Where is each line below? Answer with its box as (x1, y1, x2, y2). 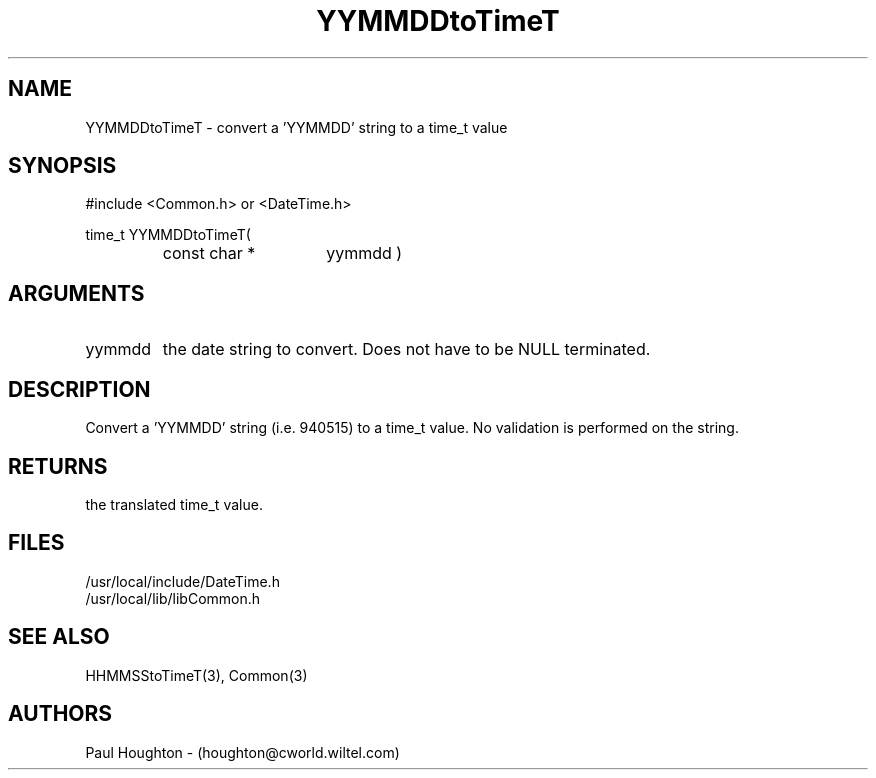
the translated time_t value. (85, 495, 263, 513)
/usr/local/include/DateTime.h (85, 572, 280, 590)
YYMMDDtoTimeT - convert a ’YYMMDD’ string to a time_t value (85, 118, 508, 136)
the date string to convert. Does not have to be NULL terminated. (162, 339, 651, 360)
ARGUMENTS (8, 280, 145, 306)
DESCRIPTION (8, 376, 151, 402)
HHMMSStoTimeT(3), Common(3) (85, 666, 308, 684)
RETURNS (8, 453, 108, 479)
